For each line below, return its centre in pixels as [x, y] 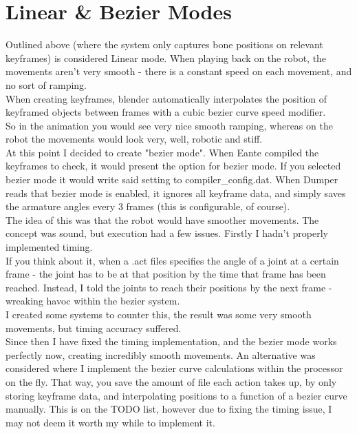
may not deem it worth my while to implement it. [110, 422]
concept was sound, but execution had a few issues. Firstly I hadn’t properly [167, 233]
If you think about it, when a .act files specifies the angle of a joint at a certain [172, 260]
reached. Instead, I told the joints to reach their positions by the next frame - [169, 287]
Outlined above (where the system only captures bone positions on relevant [164, 44]
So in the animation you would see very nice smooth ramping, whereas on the [169, 125]
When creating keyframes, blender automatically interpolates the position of [166, 98]
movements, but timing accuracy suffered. [94, 328]
